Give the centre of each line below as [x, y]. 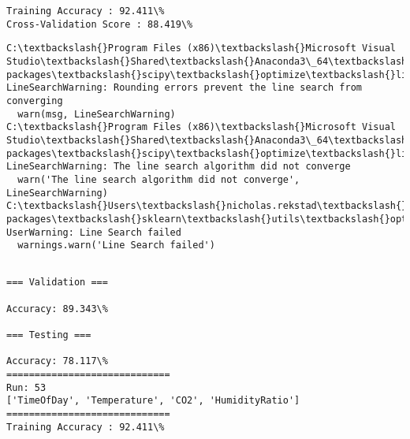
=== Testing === [49, 335]
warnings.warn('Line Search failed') [116, 246]
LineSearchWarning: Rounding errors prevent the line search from [184, 88]
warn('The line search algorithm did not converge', [159, 179]
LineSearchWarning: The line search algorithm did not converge [179, 167]
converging [35, 100]
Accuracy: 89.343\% [57, 309]
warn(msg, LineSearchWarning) [97, 114]
